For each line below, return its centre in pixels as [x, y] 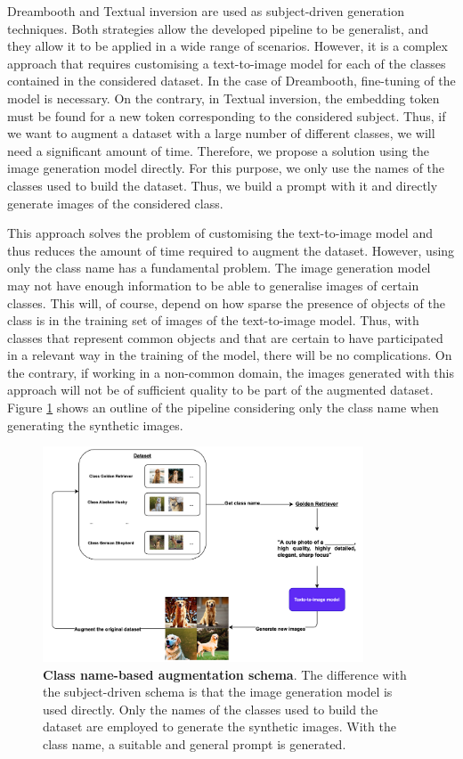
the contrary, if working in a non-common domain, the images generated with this [231, 372]
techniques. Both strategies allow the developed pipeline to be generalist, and [218, 28]
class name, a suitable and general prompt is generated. [195, 744]
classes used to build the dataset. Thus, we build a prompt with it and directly [223, 185]
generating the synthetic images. [95, 424]
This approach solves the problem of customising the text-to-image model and [220, 233]
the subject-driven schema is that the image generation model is [218, 692]
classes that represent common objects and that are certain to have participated [225, 337]
